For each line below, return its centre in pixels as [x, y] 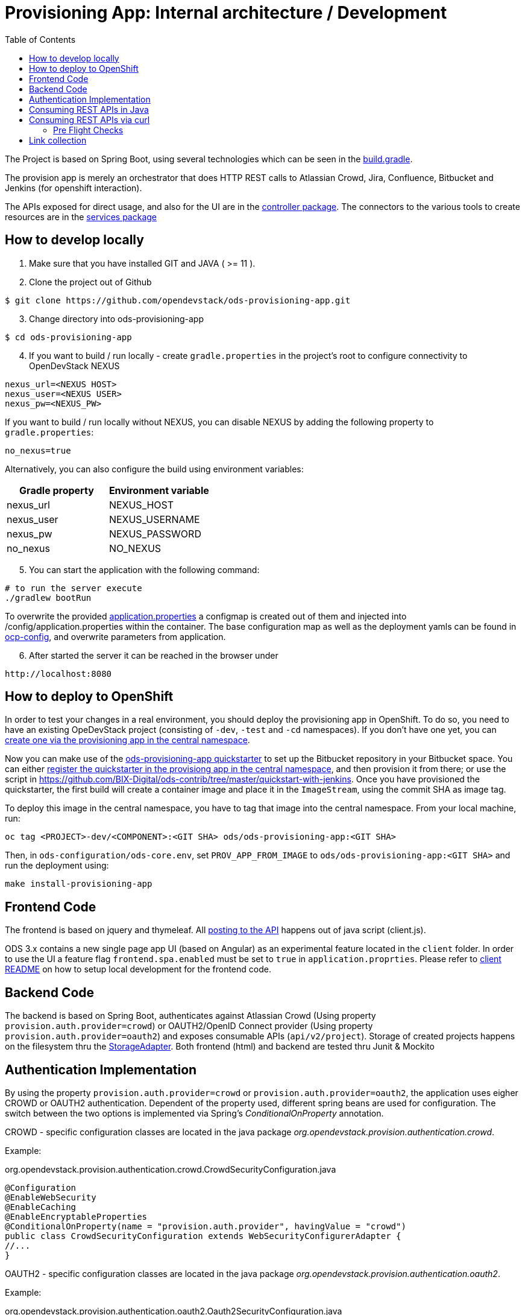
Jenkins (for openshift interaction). [74, 188]
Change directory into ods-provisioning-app [116, 318]
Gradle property [57, 490]
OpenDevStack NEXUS [74, 366]
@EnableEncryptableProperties [76, 1216]
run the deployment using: [57, 866]
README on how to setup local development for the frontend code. [138, 969]
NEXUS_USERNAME [154, 519]
